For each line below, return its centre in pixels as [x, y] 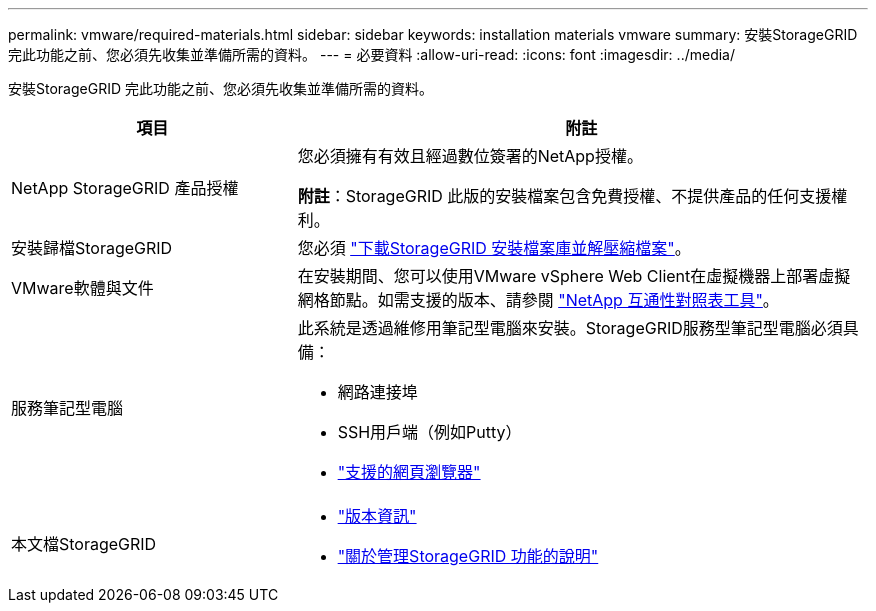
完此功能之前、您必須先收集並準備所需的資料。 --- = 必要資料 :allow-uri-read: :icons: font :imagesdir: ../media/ [372, 54]
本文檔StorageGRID [84, 544]
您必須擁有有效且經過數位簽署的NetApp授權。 [470, 156]
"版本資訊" [377, 516]
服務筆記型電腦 [67, 408]
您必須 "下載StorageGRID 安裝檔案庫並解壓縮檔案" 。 [494, 248]
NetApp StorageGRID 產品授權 [125, 188]
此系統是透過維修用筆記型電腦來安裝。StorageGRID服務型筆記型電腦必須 [570, 328]
